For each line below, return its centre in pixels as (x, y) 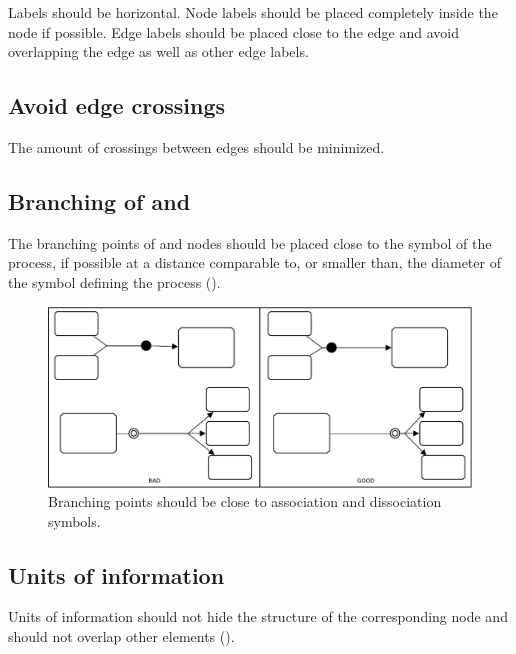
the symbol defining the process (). (114, 281)
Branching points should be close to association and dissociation (245, 501)
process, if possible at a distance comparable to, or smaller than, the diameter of (254, 262)
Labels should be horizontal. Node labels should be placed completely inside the (253, 12)
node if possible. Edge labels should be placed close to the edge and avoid (233, 31)
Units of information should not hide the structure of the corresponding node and (258, 616)
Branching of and (99, 200)
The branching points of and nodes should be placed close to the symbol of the (250, 242)
